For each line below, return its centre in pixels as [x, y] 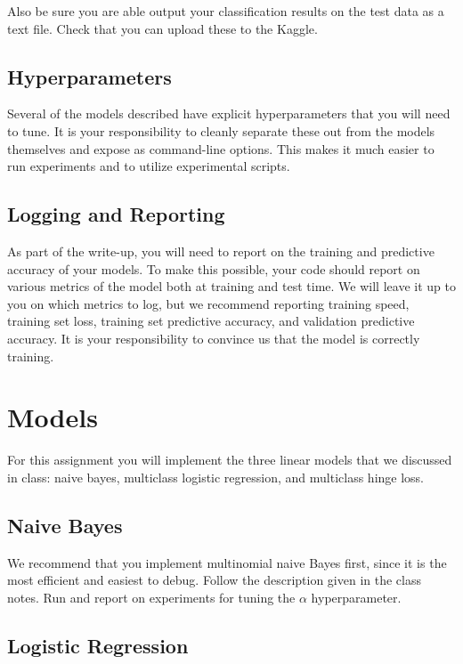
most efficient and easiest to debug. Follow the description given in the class [214, 580]
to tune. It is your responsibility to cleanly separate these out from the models [221, 130]
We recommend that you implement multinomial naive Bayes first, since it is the [227, 562]
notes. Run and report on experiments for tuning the [151, 597]
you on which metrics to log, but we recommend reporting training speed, [208, 303]
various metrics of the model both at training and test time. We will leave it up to [231, 286]
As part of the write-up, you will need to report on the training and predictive [221, 251]
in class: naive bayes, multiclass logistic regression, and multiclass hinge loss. [216, 477]
